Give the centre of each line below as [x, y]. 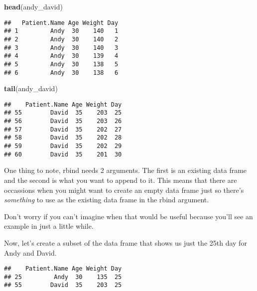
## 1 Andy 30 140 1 [61, 31]
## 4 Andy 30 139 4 [61, 56]
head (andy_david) [33, 6]
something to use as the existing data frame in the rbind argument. [107, 200]
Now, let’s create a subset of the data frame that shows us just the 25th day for [126, 242]
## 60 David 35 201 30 [63, 154]
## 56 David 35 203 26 [63, 121]
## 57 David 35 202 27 [63, 129]
